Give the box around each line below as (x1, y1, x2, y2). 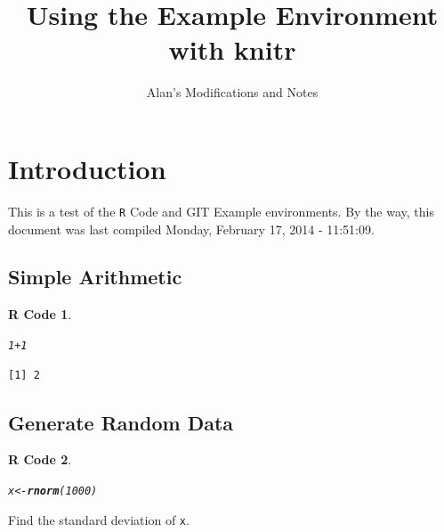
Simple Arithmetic (8, 263, 182, 291)
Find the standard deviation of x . (8, 510, 190, 528)
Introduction (8, 150, 166, 186)
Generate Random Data (8, 408, 234, 436)
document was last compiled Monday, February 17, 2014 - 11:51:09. (8, 219, 375, 238)
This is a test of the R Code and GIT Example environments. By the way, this (8, 201, 434, 220)
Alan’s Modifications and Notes (146, 83, 319, 102)
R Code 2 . (8, 450, 72, 469)
